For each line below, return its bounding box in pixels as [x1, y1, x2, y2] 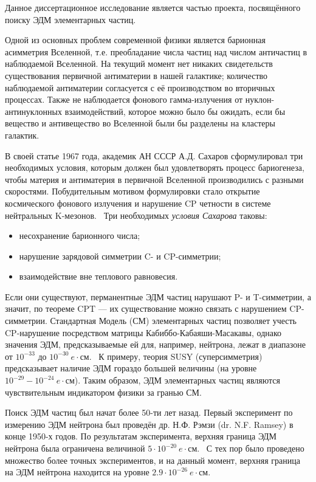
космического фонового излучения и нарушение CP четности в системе [5, 196, 271, 209]
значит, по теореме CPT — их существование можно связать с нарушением [5, 302, 287, 315]
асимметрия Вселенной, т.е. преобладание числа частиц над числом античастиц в [5, 45, 307, 58]
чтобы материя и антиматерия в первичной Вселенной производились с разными [5, 173, 304, 185]
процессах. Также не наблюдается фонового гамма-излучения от [5, 93, 243, 106]
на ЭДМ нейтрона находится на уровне [5, 466, 149, 478]
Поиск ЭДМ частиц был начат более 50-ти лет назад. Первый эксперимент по [5, 406, 293, 419]
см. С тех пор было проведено [188, 442, 304, 454]
